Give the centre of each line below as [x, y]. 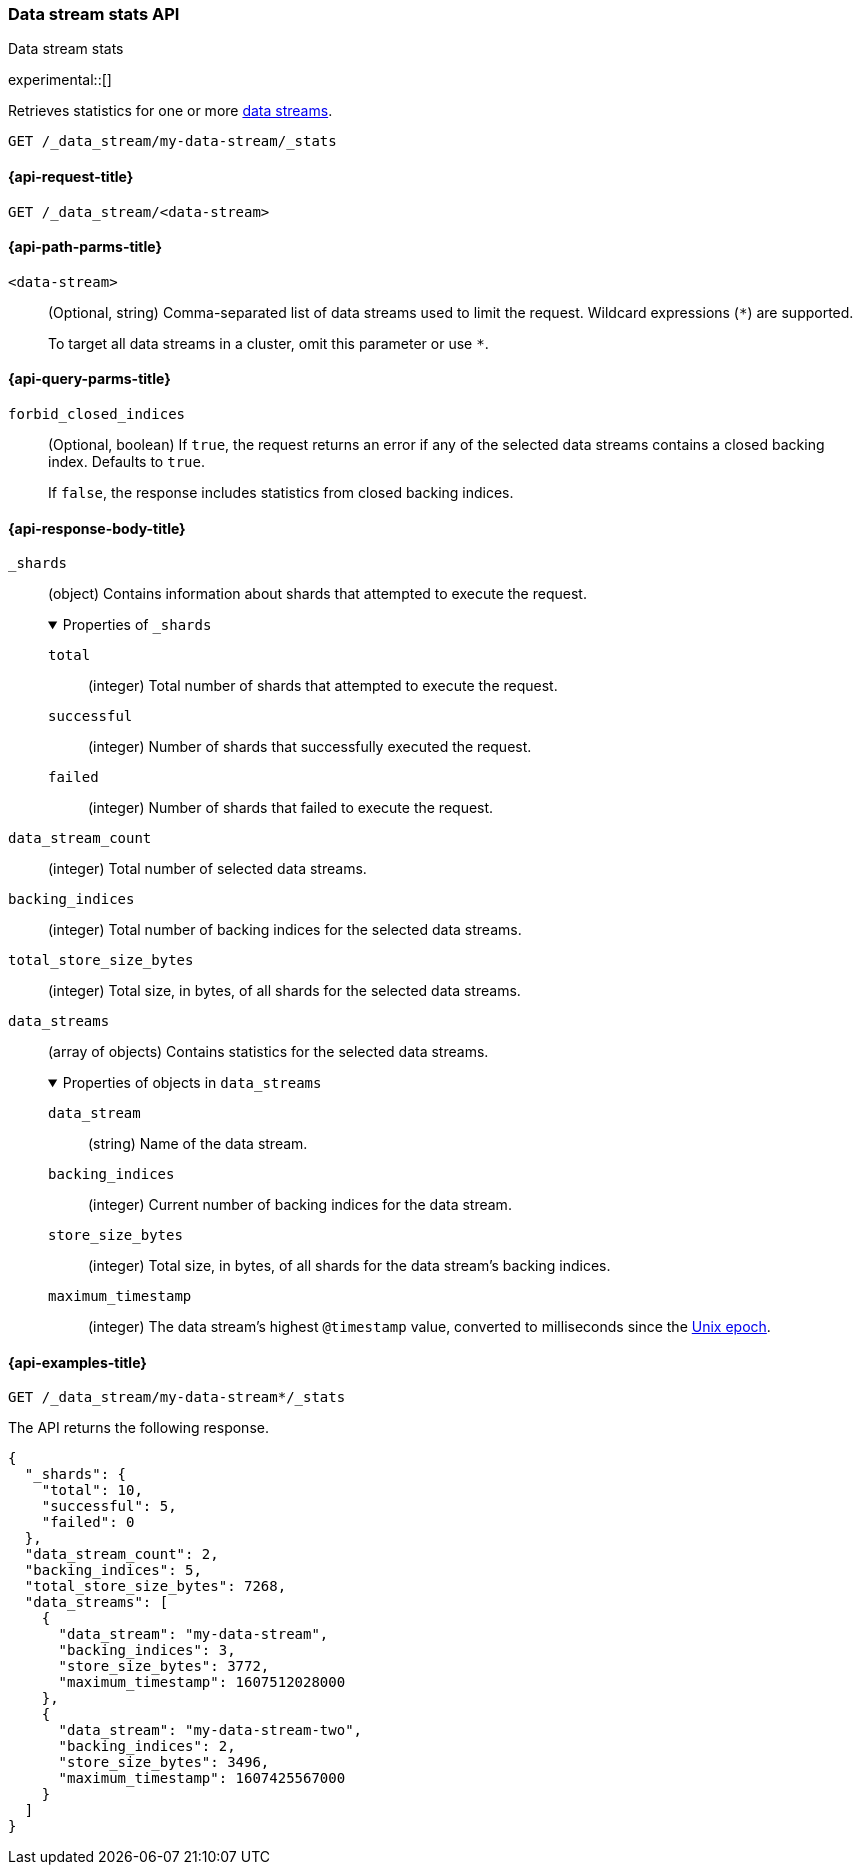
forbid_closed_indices [97, 414]
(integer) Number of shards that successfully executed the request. [310, 747]
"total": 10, [92, 1490]
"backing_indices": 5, [113, 1570]
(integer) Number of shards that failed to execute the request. [291, 808]
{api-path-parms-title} [85, 247]
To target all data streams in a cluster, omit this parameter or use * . [268, 343]
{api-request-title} [71, 176]
